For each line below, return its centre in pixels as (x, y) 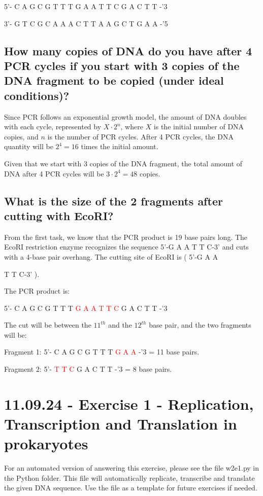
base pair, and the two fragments (200, 325)
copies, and (21, 136)
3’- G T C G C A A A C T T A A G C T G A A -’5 (86, 23)
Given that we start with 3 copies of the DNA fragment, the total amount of (123, 163)
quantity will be (29, 146)
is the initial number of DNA (199, 127)
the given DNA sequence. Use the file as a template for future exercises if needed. (131, 488)
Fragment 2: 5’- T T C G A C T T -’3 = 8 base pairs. (88, 369)
